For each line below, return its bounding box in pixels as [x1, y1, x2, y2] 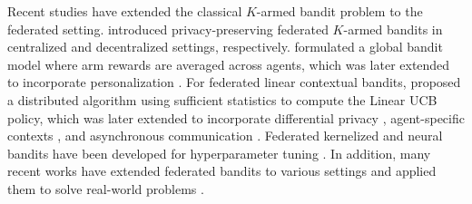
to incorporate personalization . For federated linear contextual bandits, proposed [7, 73, 461, 92]
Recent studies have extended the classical [7, 2, 242, 20]
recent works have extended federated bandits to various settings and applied [7, 161, 437, 180]
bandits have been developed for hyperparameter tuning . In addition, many [7, 143, 431, 162]
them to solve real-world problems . [7, 179, 204, 198]
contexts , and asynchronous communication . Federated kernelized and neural [7, 126, 443, 145]
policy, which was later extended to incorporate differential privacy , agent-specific [7, 108, 465, 127]
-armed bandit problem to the [256, 2, 423, 20]
